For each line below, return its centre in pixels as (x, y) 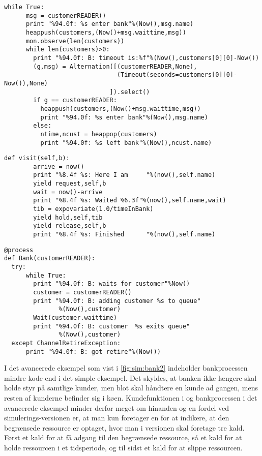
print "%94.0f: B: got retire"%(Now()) (93, 352)
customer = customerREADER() (82, 292)
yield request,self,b (70, 184)
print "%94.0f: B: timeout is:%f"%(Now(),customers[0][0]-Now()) (146, 58)
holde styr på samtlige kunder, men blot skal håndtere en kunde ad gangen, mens (131, 388)
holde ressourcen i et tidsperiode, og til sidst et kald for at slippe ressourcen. (123, 447)
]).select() (130, 92)
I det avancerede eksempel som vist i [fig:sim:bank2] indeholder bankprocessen (126, 368)
